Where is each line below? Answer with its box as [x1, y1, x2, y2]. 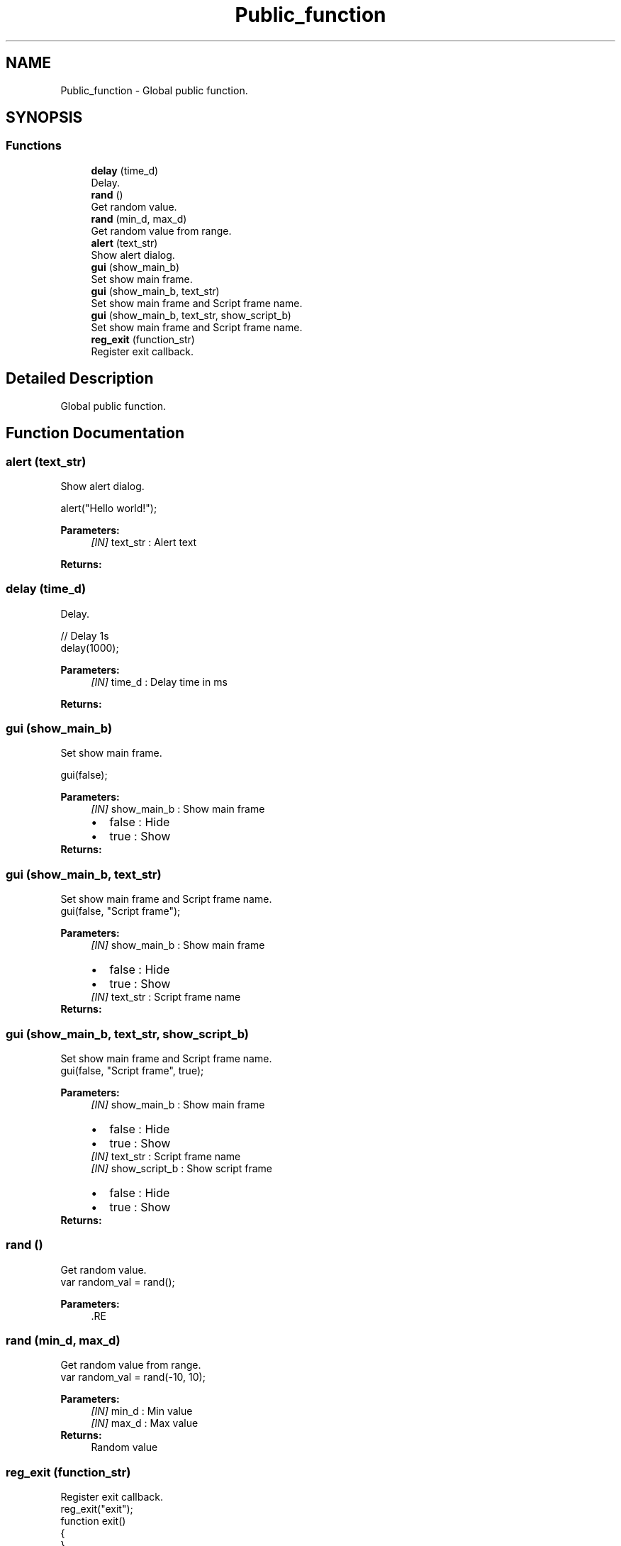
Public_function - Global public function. [60, 84, 248, 96]
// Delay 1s [60, 629, 109, 642]
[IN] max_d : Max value [91, 1417, 198, 1430]
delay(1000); [60, 641, 119, 654]
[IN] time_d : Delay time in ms [91, 675, 228, 688]
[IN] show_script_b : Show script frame [91, 1162, 272, 1174]
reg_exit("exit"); [60, 1503, 133, 1516]
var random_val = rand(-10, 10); [60, 1371, 206, 1384]
